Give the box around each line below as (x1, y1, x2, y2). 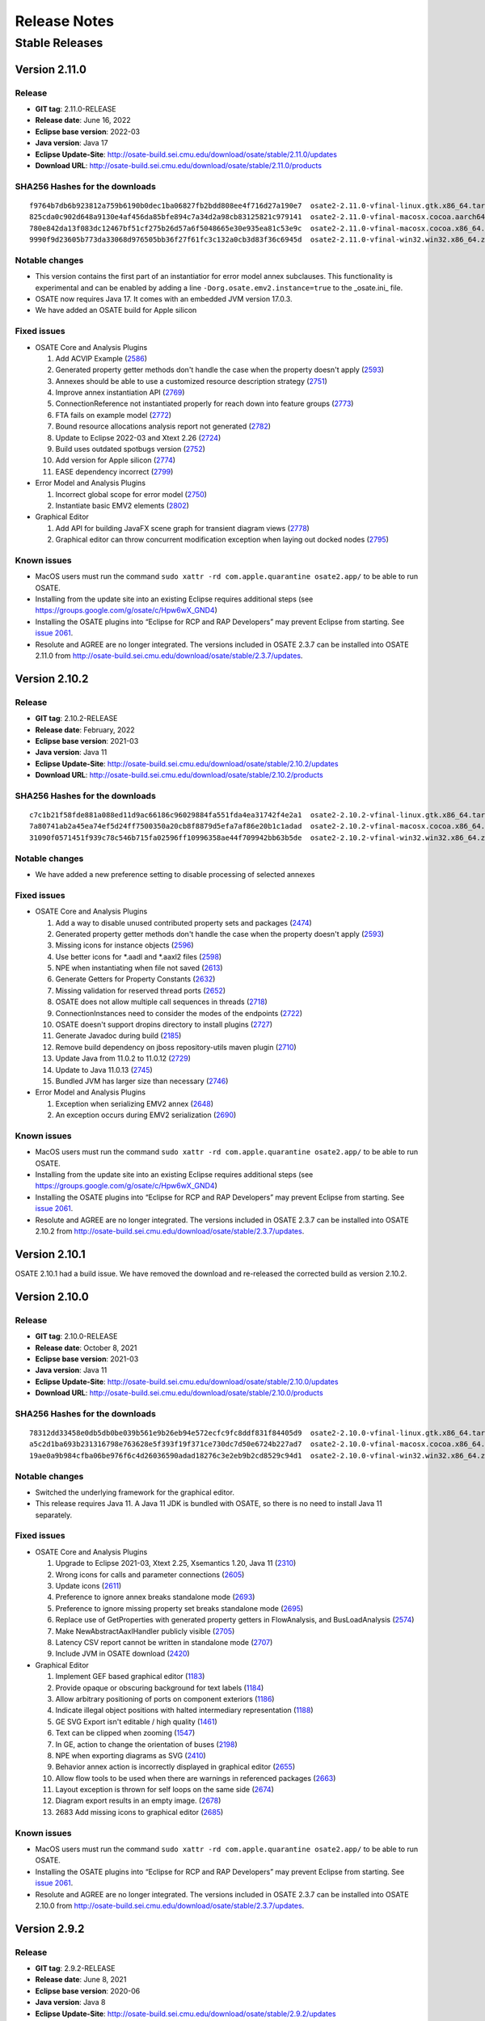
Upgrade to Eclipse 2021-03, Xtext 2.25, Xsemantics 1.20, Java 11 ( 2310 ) (55, 1559, 297, 1568)
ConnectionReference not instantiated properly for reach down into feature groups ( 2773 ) (55, 399, 354, 408)
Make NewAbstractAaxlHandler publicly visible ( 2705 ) (55, 1626, 235, 1636)
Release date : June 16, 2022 (35, 116, 131, 125)
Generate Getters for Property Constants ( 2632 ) (55, 974, 216, 984)
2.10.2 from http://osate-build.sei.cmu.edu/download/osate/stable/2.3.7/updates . (35, 1226, 305, 1236)
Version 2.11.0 (15, 62, 86, 76)
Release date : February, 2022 (35, 724, 135, 735)
